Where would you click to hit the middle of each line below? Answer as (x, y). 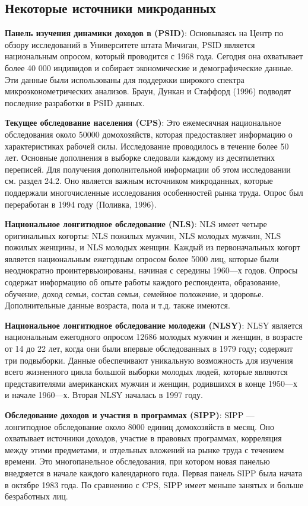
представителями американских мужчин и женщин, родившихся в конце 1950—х (151, 383)
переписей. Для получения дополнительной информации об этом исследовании (148, 169)
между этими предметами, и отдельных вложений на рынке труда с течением (145, 449)
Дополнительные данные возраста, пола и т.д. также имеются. (118, 305)
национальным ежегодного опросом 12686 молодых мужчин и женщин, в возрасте (154, 337)
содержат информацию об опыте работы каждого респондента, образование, (143, 282)
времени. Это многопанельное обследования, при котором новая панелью (137, 461)
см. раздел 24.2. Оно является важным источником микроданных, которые (139, 181)
